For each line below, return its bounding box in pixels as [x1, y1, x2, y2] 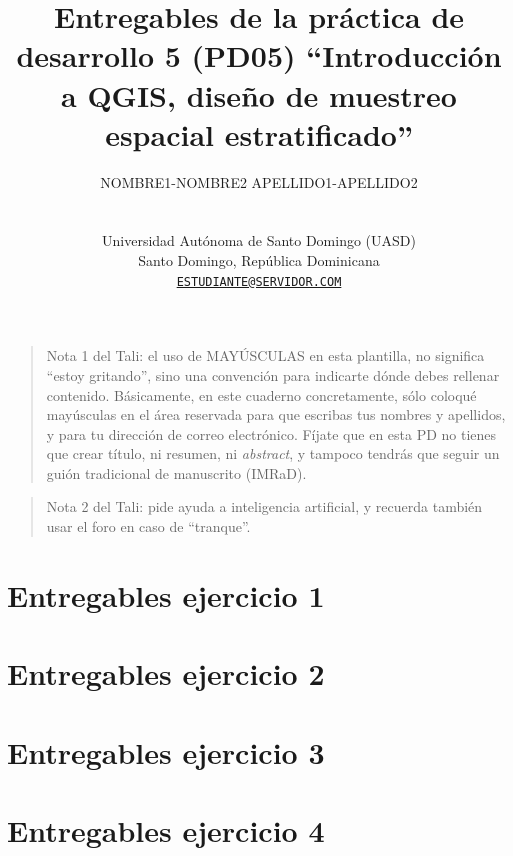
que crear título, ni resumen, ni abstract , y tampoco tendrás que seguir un [46, 443, 500, 464]
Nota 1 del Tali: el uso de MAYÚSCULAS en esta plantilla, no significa [46, 345, 485, 366]
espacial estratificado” [105, 113, 413, 154]
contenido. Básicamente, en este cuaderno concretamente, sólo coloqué [46, 384, 477, 405]
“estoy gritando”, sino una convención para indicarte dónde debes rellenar [46, 364, 500, 385]
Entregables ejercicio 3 [7, 731, 325, 772]
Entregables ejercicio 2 [7, 653, 325, 694]
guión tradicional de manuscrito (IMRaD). [46, 462, 307, 483]
